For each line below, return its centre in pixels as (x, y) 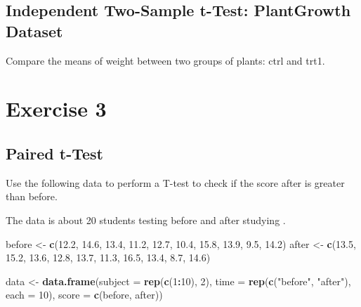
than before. (32, 196)
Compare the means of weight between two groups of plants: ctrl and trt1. (165, 60)
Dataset (34, 31)
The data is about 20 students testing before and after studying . (146, 220)
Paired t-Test (54, 153)
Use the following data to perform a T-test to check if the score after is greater (175, 182)
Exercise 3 (56, 109)
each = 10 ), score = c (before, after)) (84, 295)
